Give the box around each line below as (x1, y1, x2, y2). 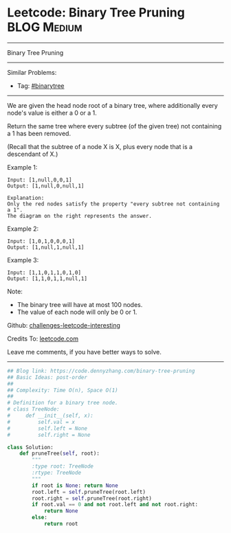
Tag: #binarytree (16, 81, 65, 90)
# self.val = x (7, 418, 76, 425)
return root (43, 521, 78, 528)
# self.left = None (7, 424, 88, 432)
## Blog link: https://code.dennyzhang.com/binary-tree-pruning (7, 367, 195, 374)
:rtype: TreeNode (32, 469, 81, 477)
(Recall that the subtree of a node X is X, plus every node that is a (7, 142, 193, 150)
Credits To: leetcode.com (7, 334, 79, 343)
